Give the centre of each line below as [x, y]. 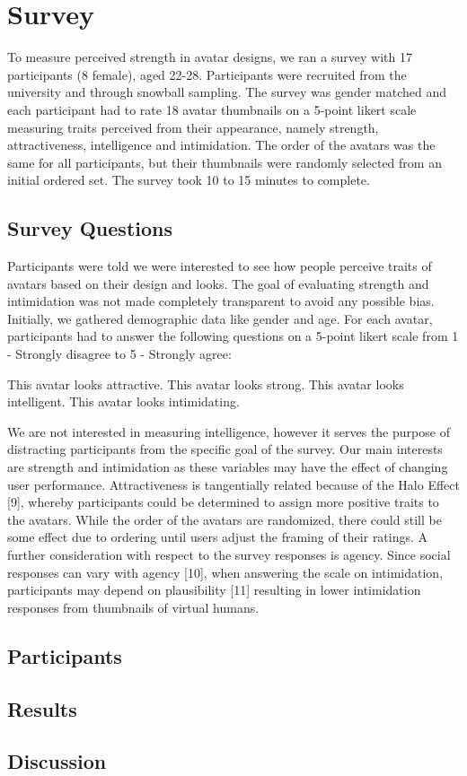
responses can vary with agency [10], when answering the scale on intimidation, [225, 572]
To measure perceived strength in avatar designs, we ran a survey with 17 [210, 57]
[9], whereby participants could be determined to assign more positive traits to [223, 502]
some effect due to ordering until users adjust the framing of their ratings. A [218, 537]
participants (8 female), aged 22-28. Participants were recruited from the [207, 74]
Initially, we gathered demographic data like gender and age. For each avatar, [220, 318]
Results [42, 708]
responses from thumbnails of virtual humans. [133, 607]
